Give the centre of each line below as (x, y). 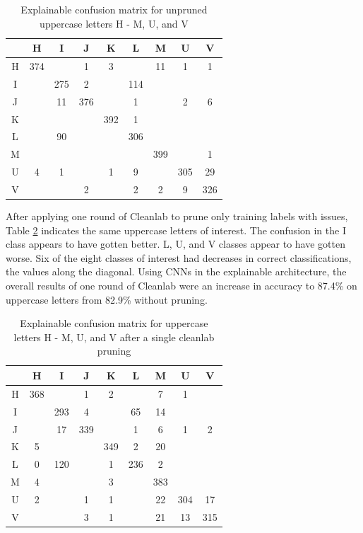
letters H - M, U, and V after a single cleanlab (114, 337)
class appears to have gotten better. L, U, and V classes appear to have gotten (175, 244)
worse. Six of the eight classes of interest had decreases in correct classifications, (179, 257)
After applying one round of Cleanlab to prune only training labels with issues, (177, 216)
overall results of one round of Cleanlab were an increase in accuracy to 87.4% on (181, 285)
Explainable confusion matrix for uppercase (114, 323)
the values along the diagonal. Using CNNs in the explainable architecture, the (176, 271)
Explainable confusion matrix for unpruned (114, 9)
